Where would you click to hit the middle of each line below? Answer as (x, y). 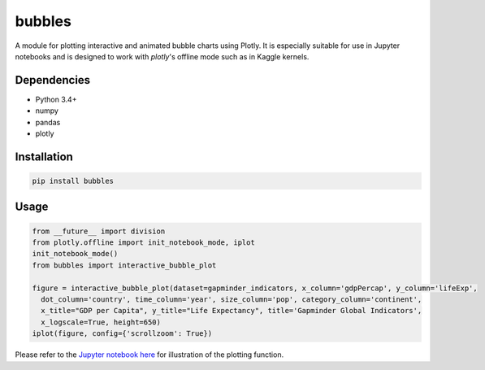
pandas (48, 122)
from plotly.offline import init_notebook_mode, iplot (143, 243)
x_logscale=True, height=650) (101, 322)
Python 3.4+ (56, 99)
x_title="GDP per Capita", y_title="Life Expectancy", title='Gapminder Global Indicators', (232, 311)
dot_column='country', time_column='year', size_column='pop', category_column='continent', (232, 299)
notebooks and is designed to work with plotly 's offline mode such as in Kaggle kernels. (162, 56)
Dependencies (53, 80)
